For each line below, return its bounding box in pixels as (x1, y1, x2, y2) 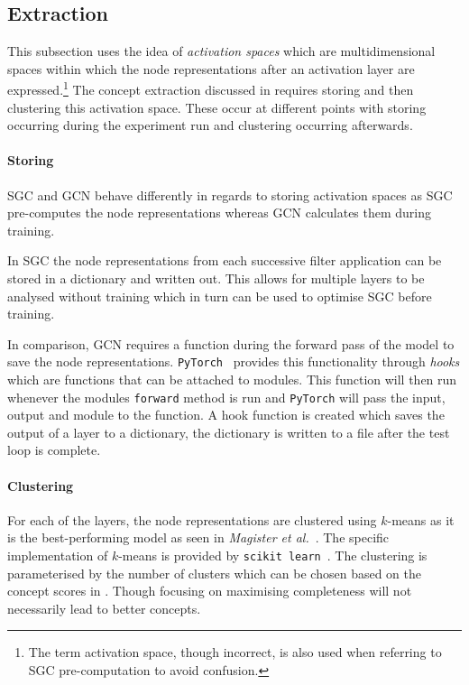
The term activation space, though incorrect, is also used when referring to (28, 643, 442, 662)
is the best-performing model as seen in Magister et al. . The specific (7, 528, 390, 547)
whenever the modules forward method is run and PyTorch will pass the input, (7, 387, 446, 406)
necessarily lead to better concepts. (7, 598, 201, 617)
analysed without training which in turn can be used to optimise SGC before (7, 286, 432, 305)
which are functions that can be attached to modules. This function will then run (7, 370, 457, 389)
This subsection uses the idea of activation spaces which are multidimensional (7, 42, 436, 60)
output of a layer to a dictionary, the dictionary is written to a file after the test (7, 422, 450, 441)
